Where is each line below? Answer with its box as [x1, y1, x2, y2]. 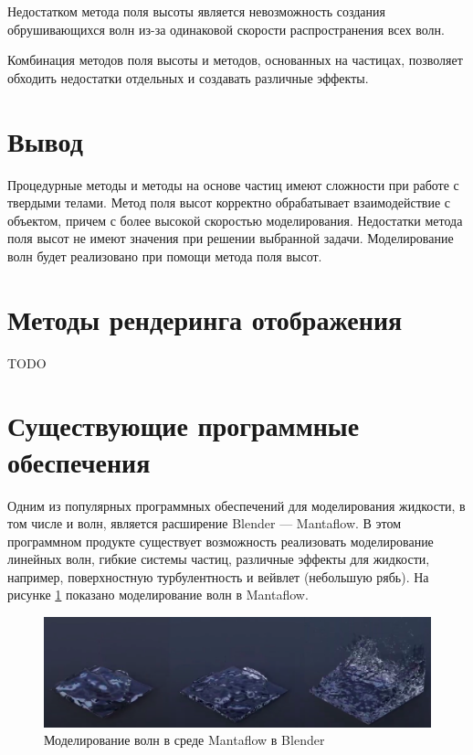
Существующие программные [7, 407, 360, 444]
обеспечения [7, 442, 151, 480]
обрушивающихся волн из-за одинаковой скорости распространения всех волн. [7, 19, 445, 38]
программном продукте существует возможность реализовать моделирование [7, 531, 434, 550]
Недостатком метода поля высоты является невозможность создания [7, 2, 385, 20]
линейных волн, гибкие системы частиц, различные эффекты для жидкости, [7, 549, 430, 569]
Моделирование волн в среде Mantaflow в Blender [44, 730, 325, 750]
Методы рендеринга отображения [7, 300, 403, 337]
